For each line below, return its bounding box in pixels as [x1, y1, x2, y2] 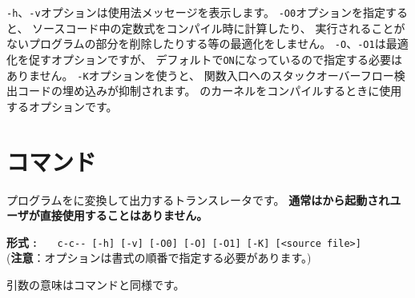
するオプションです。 [6, 97, 118, 114]
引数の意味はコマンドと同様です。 [6, 276, 185, 292]
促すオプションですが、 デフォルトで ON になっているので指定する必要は [28, 50, 403, 67]
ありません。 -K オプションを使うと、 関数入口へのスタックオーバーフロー [6, 66, 394, 83]
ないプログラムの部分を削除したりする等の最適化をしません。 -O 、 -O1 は [6, 35, 386, 52]
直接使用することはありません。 [39, 207, 208, 224]
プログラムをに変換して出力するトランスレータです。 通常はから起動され [6, 191, 390, 208]
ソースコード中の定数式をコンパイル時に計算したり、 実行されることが [32, 19, 405, 36]
